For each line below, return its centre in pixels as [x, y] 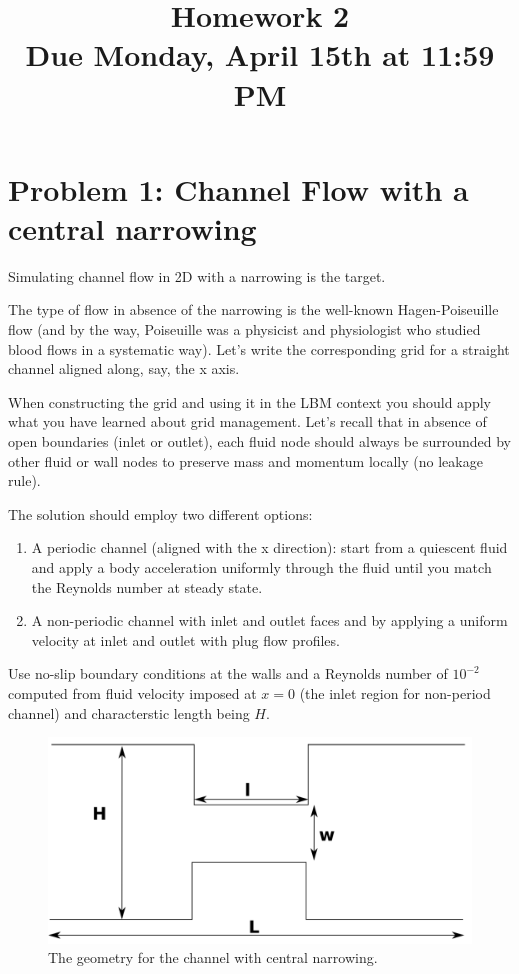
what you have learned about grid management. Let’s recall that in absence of [247, 421]
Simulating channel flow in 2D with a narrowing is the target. [197, 275]
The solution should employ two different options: [160, 513]
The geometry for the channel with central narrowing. [213, 957]
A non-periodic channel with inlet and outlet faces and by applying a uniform [269, 620]
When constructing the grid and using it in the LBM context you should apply [249, 401]
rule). [24, 480]
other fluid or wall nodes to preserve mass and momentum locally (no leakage [245, 460]
